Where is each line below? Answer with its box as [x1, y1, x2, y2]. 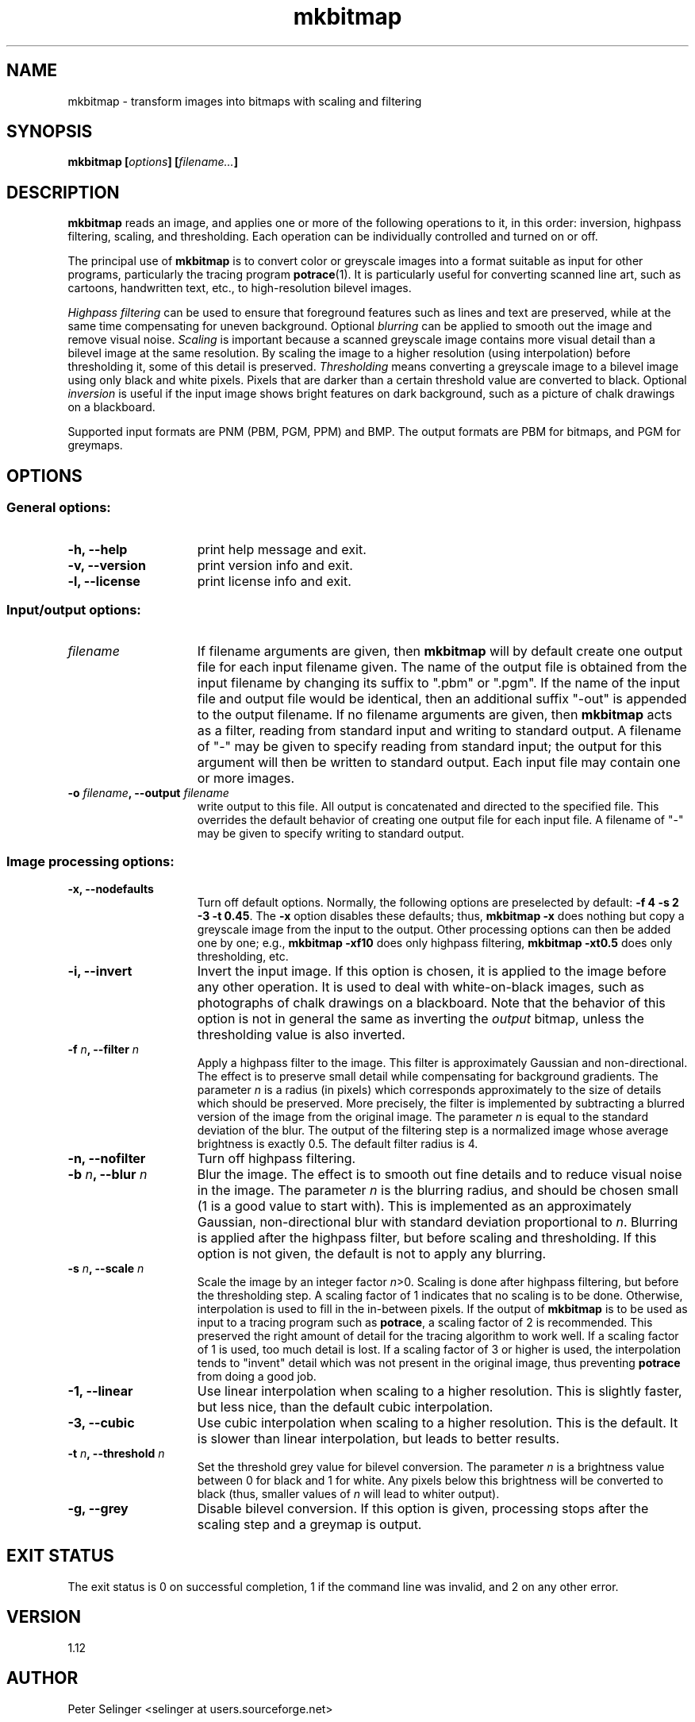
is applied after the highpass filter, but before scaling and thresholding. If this [197, 1230, 657, 1246]
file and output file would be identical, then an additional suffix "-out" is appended [197, 691, 687, 707]
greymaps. [67, 438, 123, 453]
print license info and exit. [197, 572, 351, 589]
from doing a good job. [197, 1370, 317, 1383]
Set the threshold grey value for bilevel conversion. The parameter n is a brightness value [197, 1460, 665, 1474]
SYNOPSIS [6, 121, 93, 142]
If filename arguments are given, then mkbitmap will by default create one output [197, 643, 683, 660]
